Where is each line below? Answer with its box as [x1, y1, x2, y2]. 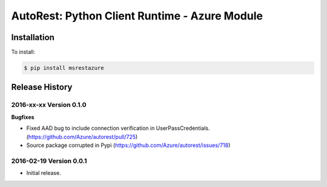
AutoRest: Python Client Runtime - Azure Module [11, 9, 263, 22]
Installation [11, 32, 54, 42]
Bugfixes [11, 113, 35, 121]
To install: [11, 49, 36, 56]
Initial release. [26, 169, 61, 177]
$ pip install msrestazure [24, 64, 104, 72]
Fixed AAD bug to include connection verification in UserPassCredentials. [26, 124, 210, 132]
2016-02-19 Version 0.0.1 [11, 157, 87, 165]
